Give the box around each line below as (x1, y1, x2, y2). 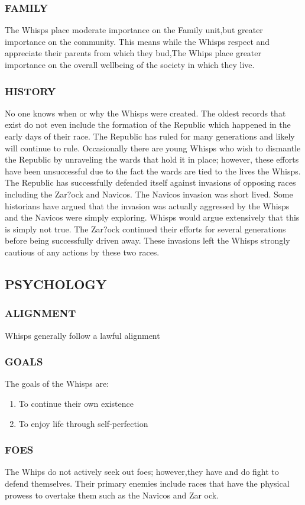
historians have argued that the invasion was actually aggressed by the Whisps (5, 199, 290, 212)
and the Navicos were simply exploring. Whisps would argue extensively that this (5, 211, 300, 224)
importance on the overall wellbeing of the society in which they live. (5, 59, 255, 70)
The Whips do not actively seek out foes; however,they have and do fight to (5, 465, 279, 478)
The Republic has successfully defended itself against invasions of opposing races (5, 176, 296, 189)
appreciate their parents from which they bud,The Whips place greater (5, 47, 262, 59)
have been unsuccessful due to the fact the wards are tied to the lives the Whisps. (5, 164, 301, 177)
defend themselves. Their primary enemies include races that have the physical (5, 477, 290, 489)
